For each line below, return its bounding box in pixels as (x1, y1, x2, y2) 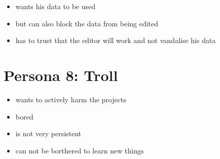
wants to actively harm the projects (15, 94, 127, 104)
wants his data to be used (15, 1, 96, 11)
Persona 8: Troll (4, 64, 118, 85)
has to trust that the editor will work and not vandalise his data (15, 35, 216, 46)
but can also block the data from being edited (15, 18, 159, 28)
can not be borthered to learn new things (15, 145, 144, 155)
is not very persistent (15, 128, 81, 139)
